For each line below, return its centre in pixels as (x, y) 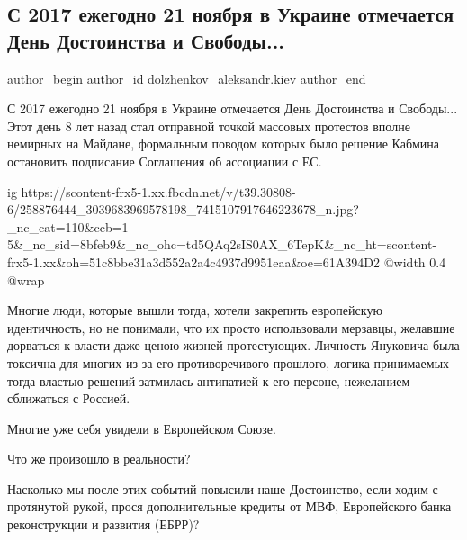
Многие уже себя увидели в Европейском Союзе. (142, 428)
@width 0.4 (415, 261)
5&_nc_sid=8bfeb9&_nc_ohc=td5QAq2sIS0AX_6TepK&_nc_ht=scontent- (222, 244)
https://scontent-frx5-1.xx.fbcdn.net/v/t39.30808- (158, 191)
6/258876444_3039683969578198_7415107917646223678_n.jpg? (183, 209)
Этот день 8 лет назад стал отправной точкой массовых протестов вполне (209, 126)
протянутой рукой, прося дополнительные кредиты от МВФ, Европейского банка (229, 506)
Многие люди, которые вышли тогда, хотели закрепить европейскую (195, 310)
